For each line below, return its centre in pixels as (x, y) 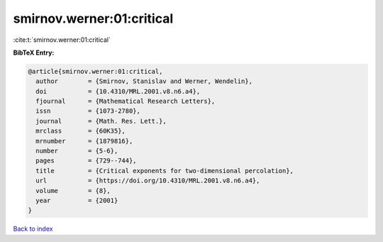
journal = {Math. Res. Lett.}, (101, 121)
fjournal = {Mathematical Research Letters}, (126, 101)
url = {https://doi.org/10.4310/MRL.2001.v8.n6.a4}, (148, 181)
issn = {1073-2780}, (88, 111)
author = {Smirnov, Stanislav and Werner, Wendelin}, (144, 81)
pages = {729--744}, (87, 161)
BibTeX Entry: (34, 53)
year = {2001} (77, 200)
